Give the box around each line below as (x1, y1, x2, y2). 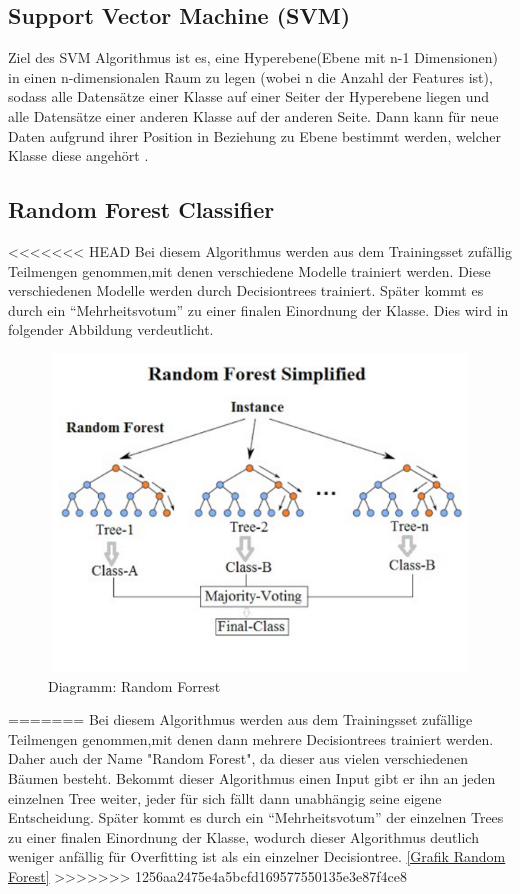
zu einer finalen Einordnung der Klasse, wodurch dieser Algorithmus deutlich (8, 826, 479, 847)
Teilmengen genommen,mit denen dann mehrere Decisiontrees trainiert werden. (8, 728, 494, 749)
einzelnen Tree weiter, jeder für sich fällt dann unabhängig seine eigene (8, 787, 442, 808)
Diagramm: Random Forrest (48, 675, 221, 696)
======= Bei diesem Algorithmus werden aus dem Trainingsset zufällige (8, 709, 473, 730)
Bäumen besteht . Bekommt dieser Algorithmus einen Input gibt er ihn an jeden (8, 767, 496, 788)
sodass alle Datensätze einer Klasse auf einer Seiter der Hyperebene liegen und (8, 86, 490, 107)
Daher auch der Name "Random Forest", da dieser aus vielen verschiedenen (8, 748, 468, 769)
